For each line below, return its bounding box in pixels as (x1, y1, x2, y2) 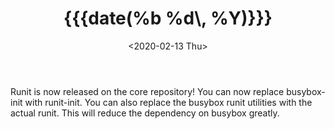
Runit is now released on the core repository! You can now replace (10, 85, 285, 97)
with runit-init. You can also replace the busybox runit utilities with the (24, 96, 313, 108)
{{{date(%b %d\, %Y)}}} (63, 7, 273, 30)
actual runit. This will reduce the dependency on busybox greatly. (10, 107, 280, 119)
